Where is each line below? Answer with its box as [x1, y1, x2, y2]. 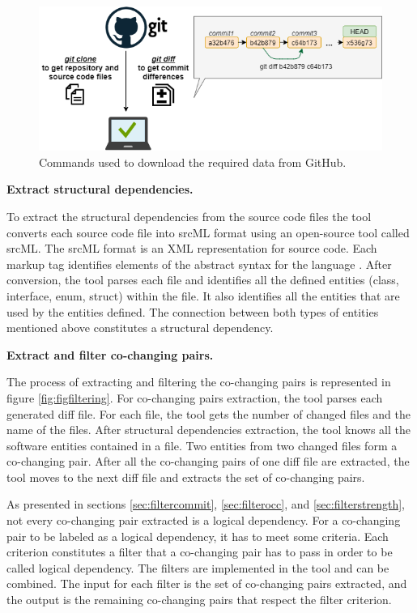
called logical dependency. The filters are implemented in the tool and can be [6, 559, 389, 576]
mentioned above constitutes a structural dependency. [6, 319, 274, 336]
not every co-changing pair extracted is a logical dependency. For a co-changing [6, 512, 401, 529]
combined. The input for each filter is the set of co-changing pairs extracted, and [6, 575, 407, 592]
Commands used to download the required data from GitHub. [39, 153, 347, 170]
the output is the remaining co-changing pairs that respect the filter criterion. [6, 591, 392, 608]
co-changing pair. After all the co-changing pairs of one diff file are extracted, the [6, 453, 410, 470]
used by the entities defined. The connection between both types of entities [6, 303, 379, 320]
